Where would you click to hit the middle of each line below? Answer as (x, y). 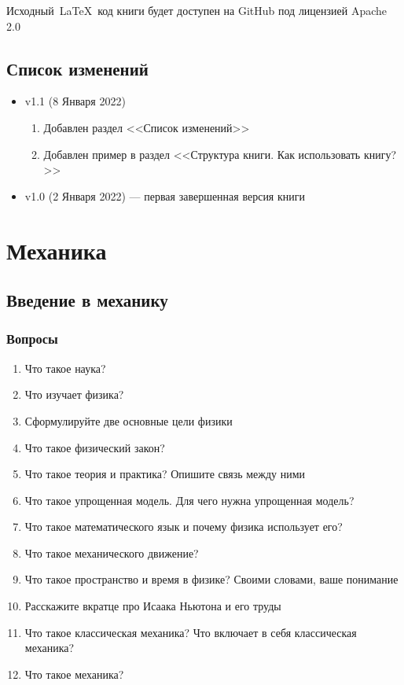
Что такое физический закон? (95, 447)
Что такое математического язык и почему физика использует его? (184, 527)
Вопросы (32, 339)
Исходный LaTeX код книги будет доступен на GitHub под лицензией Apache (197, 10)
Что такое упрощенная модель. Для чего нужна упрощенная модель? (189, 500)
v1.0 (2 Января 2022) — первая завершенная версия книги (165, 195)
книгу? (380, 154)
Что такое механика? (74, 674)
